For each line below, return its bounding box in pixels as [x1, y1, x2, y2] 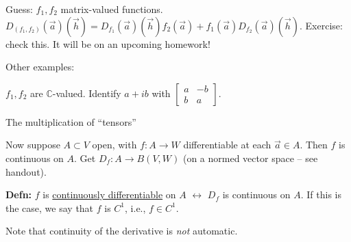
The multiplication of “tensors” [5, 114, 136, 129]
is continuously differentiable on [43, 187, 176, 202]
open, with [92, 137, 137, 152]
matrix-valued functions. [60, 2, 163, 16]
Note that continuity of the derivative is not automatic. [5, 224, 238, 238]
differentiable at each [183, 137, 271, 152]
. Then [300, 137, 328, 152]
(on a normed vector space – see [182, 150, 318, 165]
